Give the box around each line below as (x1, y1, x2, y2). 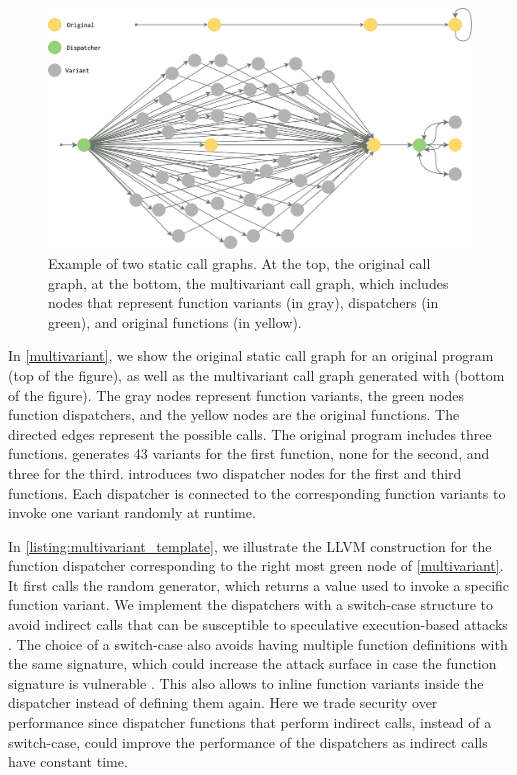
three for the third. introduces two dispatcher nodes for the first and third (8, 462, 462, 483)
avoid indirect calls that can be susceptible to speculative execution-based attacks (8, 614, 508, 635)
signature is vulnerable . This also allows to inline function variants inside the (8, 672, 484, 693)
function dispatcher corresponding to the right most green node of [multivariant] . (8, 555, 504, 576)
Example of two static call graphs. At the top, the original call (48, 252, 431, 273)
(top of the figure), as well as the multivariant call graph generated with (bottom (8, 364, 505, 385)
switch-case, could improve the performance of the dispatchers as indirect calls (8, 731, 488, 752)
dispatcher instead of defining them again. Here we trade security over (8, 692, 438, 713)
